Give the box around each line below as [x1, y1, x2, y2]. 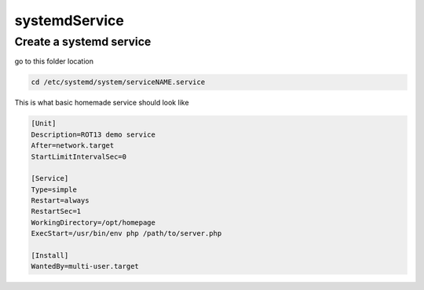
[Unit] [31, 119, 57, 128]
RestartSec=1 [31, 207, 82, 216]
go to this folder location [14, 57, 94, 66]
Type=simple [31, 185, 78, 194]
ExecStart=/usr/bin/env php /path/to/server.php [31, 229, 222, 238]
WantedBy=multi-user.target [31, 262, 139, 271]
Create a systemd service [14, 35, 152, 49]
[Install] [31, 251, 69, 260]
